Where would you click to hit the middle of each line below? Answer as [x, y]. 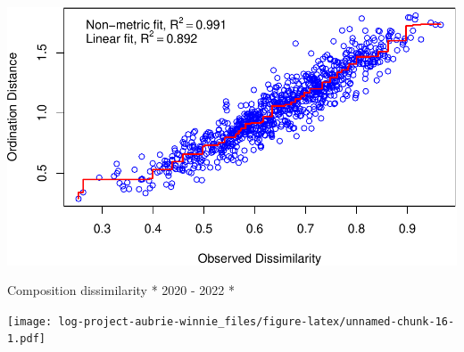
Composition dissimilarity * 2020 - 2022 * [121, 290]
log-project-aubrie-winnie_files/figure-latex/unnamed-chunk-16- [257, 321]
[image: [30, 321]
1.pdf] [26, 339]
